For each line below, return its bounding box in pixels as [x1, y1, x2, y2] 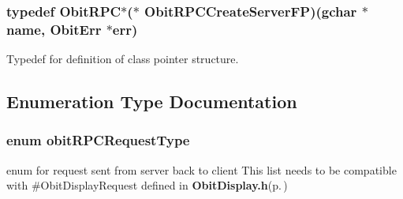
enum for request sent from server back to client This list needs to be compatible [6, 161, 397, 178]
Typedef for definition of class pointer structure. [6, 51, 239, 67]
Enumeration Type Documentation [6, 89, 297, 114]
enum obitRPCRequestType [6, 130, 190, 150]
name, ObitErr [6, 19, 102, 39]
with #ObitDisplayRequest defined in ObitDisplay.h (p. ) [6, 177, 288, 193]
